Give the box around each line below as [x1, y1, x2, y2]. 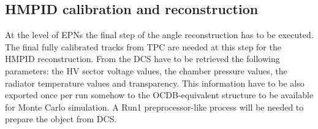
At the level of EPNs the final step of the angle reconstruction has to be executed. [5, 28, 314, 41]
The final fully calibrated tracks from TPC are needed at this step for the [5, 40, 281, 53]
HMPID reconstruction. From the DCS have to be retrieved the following [5, 52, 280, 65]
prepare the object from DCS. [5, 112, 117, 125]
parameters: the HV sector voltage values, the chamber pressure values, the [5, 64, 287, 77]
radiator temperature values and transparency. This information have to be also [5, 76, 305, 89]
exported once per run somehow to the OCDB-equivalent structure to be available [5, 88, 314, 101]
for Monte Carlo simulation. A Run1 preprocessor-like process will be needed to [5, 100, 304, 113]
